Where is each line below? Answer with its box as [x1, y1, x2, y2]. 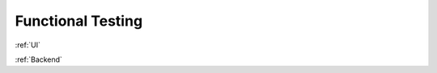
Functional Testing [15, 12, 143, 30]
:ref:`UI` [15, 40, 40, 50]
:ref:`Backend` [15, 55, 62, 64]
